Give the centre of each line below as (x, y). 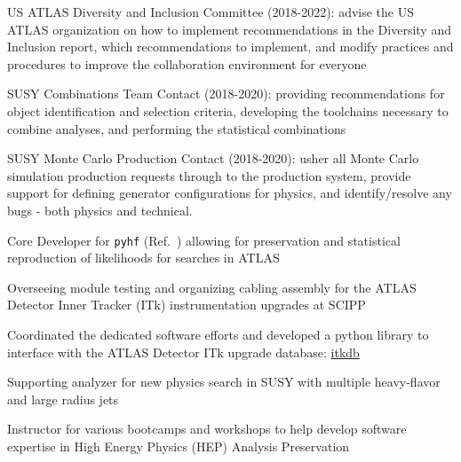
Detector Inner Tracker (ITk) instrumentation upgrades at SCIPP (187, 305)
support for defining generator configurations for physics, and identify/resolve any (230, 193)
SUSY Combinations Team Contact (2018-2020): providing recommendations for (226, 94)
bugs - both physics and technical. (100, 210)
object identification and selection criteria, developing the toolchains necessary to (228, 110)
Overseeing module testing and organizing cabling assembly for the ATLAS (212, 287)
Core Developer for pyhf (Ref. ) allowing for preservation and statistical (204, 240)
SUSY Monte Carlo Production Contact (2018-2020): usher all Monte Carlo (213, 158)
